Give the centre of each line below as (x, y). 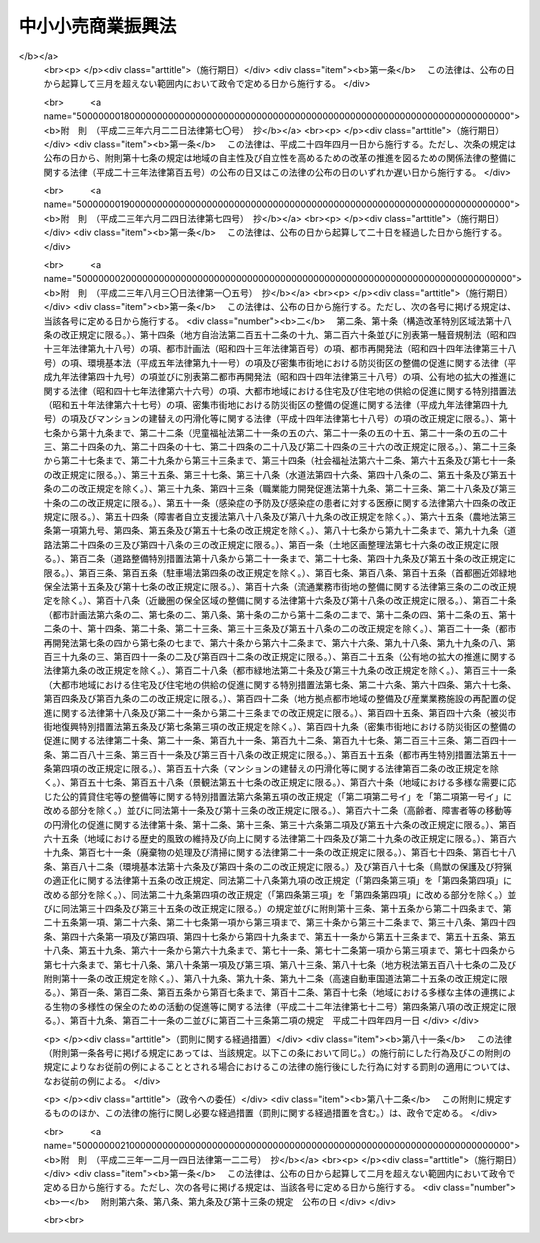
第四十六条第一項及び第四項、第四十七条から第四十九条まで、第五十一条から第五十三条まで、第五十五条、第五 (288, 936)
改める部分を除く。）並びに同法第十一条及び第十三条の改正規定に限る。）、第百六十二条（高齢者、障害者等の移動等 (277, 811)
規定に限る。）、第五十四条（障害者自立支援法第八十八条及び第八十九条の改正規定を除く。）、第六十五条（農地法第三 (280, 517)
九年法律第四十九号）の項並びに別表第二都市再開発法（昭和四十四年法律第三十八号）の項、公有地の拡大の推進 (279, 377)
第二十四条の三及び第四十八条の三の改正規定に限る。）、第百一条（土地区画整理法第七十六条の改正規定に (275, 544)
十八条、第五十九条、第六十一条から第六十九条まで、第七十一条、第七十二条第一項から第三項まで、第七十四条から (279, 951)
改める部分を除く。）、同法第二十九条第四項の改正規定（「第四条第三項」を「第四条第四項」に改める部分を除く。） (275, 894)
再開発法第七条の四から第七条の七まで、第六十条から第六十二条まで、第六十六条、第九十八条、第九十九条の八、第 (279, 642)
